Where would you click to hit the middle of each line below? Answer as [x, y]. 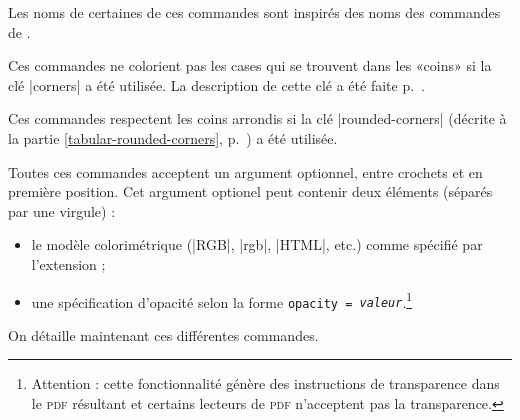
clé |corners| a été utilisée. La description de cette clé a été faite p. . [216, 84]
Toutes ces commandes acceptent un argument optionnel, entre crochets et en [245, 171]
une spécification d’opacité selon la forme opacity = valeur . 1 [222, 300]
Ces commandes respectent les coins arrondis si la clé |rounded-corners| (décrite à [257, 118]
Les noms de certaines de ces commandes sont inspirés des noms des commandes [254, 12]
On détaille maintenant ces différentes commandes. [163, 334]
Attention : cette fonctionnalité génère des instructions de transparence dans [265, 383]
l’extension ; [68, 263]
